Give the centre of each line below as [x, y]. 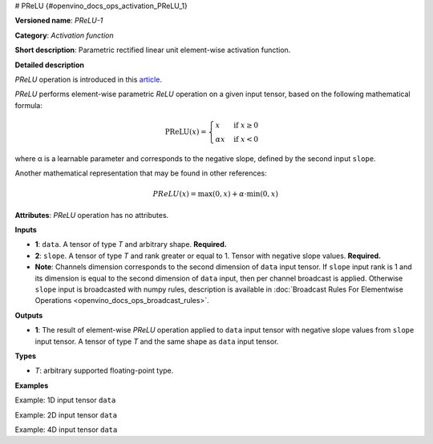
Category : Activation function [64, 35]
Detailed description [49, 65]
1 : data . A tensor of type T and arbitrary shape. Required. [131, 244]
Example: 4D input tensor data [66, 430]
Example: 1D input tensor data [65, 400]
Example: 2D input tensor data [66, 415]
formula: [29, 105]
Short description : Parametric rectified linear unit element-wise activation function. [153, 50]
